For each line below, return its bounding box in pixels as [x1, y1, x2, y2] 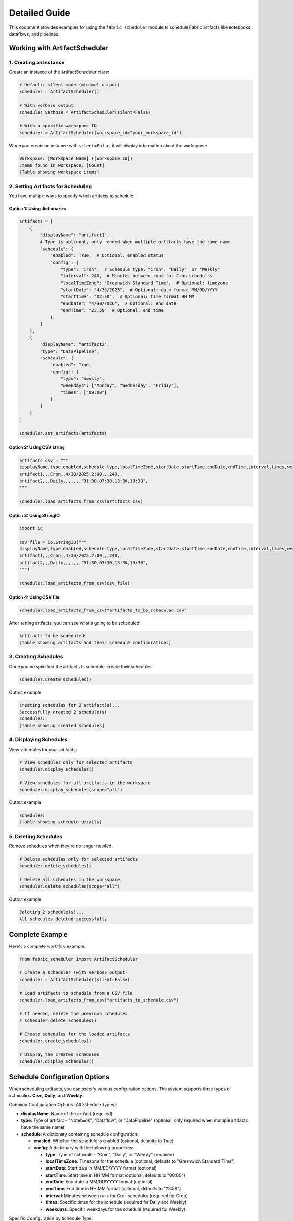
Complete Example [9, 930, 68, 939]
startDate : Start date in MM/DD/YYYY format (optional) [45, 1165, 157, 1171]
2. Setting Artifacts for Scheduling [9, 183, 92, 189]
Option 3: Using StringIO [9, 512, 60, 518]
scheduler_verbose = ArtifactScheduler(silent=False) [19, 109, 151, 115]
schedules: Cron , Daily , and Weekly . [9, 1093, 84, 1098]
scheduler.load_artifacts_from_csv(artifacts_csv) [19, 499, 144, 504]
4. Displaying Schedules [9, 737, 68, 743]
